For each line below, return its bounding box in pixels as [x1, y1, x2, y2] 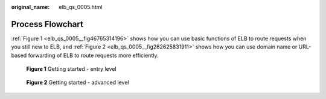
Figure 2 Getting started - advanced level [26, 79, 129, 86]
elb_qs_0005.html [59, 4, 103, 10]
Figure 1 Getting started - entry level [26, 65, 117, 73]
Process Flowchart [11, 19, 84, 29]
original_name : [11, 4, 50, 10]
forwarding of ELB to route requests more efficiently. [28, 52, 159, 59]
